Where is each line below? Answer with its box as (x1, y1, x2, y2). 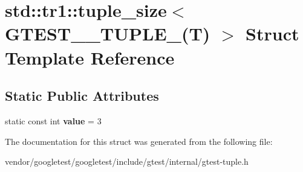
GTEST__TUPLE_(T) (5, 21, 210, 46)
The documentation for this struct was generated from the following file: (5, 135, 273, 147)
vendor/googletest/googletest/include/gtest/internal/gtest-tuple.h (5, 155, 249, 168)
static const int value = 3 (5, 114, 102, 127)
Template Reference (5, 45, 175, 69)
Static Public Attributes (5, 86, 159, 105)
